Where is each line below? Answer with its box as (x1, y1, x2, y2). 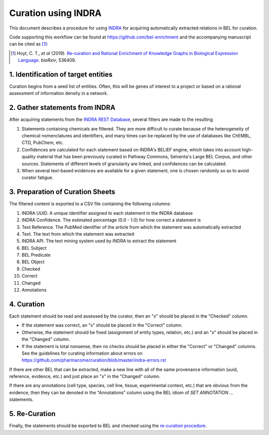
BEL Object (21, 259, 45, 265)
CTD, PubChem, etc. (21, 140, 64, 146)
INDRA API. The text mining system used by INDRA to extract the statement (21, 238, 177, 244)
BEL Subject (21, 245, 47, 251)
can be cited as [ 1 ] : (9, 41, 48, 47)
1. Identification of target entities (9, 70, 113, 78)
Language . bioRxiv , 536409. (18, 57, 76, 63)
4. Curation (9, 300, 45, 308)
